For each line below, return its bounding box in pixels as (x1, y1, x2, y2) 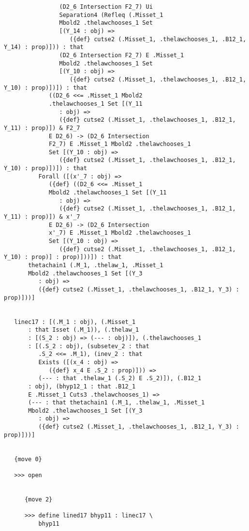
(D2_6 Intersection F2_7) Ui (59, 3, 153, 10)
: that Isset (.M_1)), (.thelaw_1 (28, 326, 139, 334)
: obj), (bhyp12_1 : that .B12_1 (28, 383, 136, 390)
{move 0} (14, 455, 42, 463)
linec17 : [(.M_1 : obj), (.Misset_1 (14, 318, 136, 325)
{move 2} (24, 496, 53, 503)
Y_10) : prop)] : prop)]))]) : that (4, 254, 122, 261)
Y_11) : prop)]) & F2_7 (4, 124, 80, 131)
